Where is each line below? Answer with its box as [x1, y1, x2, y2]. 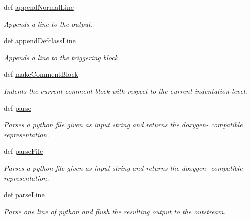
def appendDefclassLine [4, 35, 76, 46]
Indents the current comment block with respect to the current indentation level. [4, 85, 247, 96]
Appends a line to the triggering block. [4, 52, 120, 62]
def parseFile [4, 146, 43, 156]
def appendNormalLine [4, 2, 74, 12]
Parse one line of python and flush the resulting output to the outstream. [4, 206, 226, 216]
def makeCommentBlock [4, 69, 78, 79]
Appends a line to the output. [4, 18, 93, 29]
